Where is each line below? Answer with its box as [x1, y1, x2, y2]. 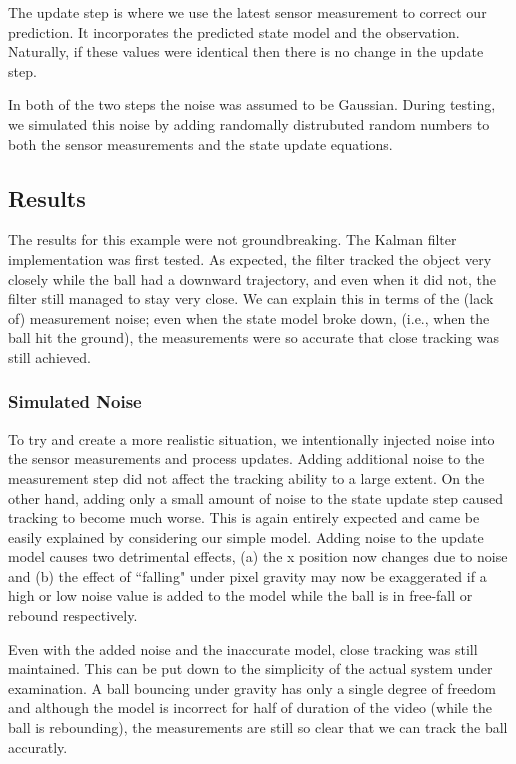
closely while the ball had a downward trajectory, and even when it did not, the [8, 268, 496, 289]
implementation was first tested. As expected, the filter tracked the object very [8, 248, 492, 269]
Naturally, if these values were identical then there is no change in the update [8, 41, 484, 62]
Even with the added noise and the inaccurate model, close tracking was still [8, 638, 478, 659]
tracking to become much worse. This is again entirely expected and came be [8, 507, 480, 528]
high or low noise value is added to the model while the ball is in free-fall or [8, 585, 473, 606]
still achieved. [8, 346, 91, 367]
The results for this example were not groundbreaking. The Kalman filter [8, 229, 457, 250]
